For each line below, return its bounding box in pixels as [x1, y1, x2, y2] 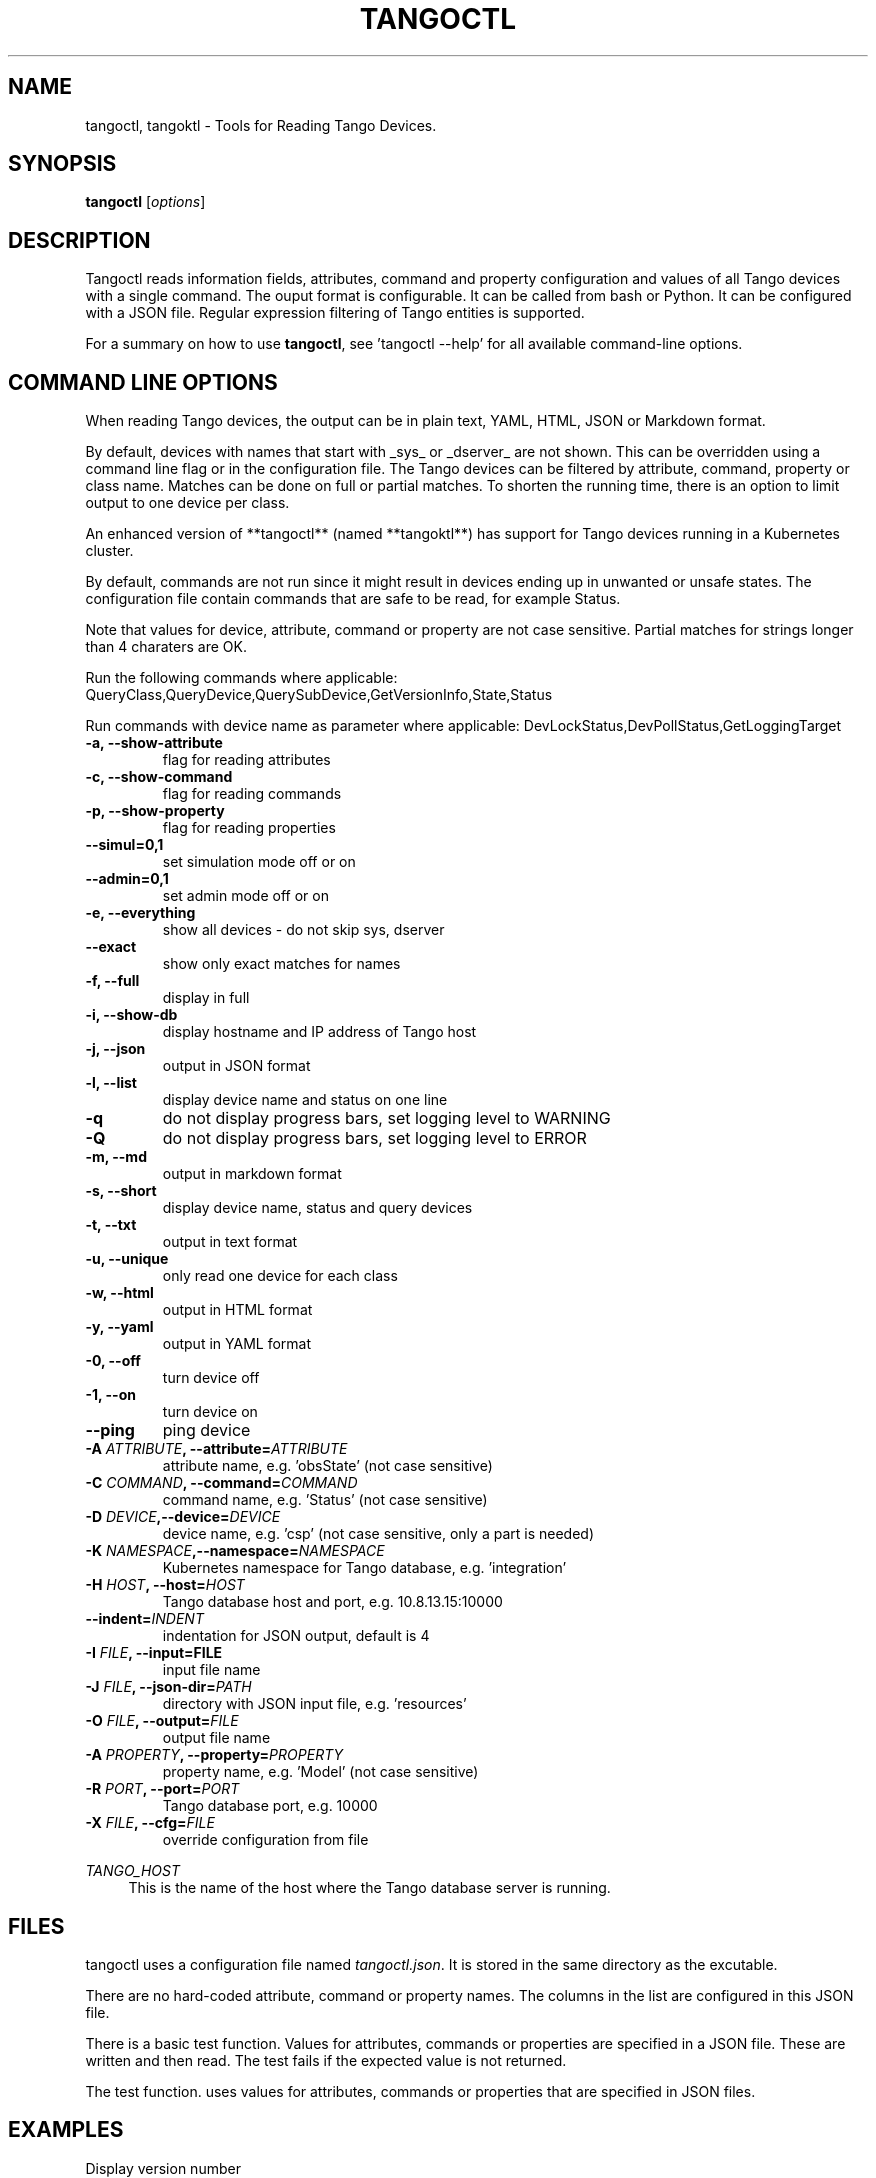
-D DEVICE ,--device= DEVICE [85, 1508, 281, 1526]
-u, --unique [85, 1250, 169, 1268]
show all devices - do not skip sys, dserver [162, 921, 445, 939]
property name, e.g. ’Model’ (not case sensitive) [162, 1763, 479, 1781]
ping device [162, 1420, 251, 1441]
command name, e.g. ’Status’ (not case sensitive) [162, 1491, 488, 1509]
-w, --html [85, 1284, 154, 1302]
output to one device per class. [85, 494, 290, 512]
